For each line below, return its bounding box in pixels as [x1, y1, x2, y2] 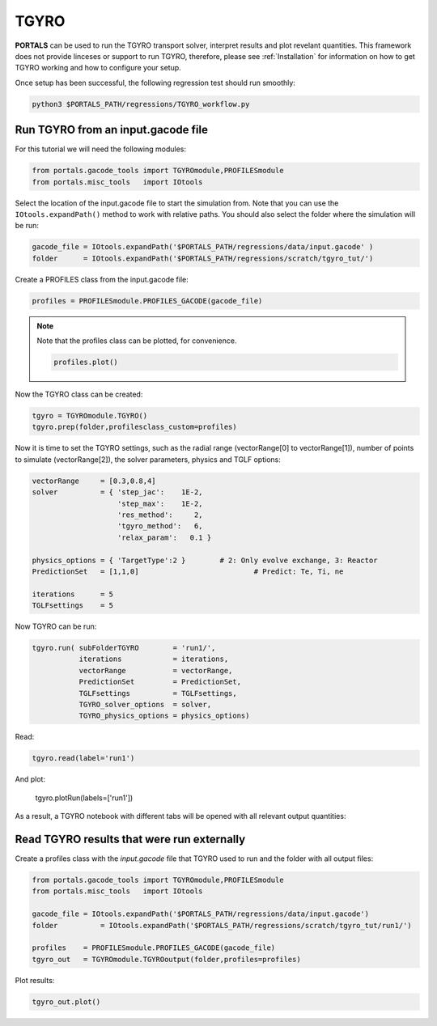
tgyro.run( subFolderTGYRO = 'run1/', [32, 643, 216, 653]
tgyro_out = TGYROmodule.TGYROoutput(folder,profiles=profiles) [32, 955, 301, 964]
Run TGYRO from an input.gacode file [15, 123, 208, 137]
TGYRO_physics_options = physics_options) [78, 711, 250, 720]
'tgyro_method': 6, [117, 522, 203, 531]
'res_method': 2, [117, 510, 203, 519]
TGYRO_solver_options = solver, [78, 700, 212, 709]
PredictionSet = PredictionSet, [78, 677, 242, 687]
